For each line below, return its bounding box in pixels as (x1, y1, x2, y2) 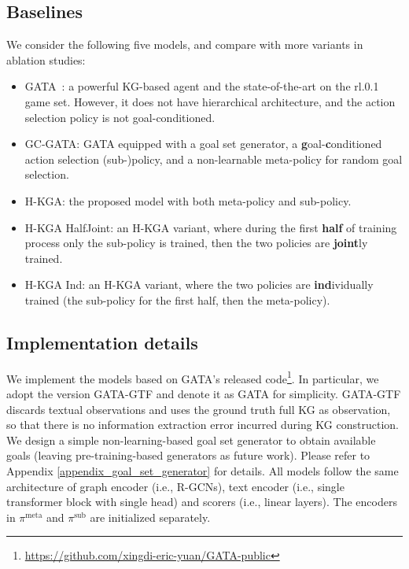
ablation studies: (6, 51, 86, 68)
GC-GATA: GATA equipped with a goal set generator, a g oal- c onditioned (24, 135, 382, 152)
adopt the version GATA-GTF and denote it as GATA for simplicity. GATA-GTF (6, 385, 401, 401)
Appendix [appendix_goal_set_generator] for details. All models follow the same (6, 462, 399, 478)
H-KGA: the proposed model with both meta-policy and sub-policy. (24, 192, 352, 209)
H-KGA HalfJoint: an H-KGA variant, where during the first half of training (24, 219, 397, 235)
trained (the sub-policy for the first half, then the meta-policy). (24, 291, 330, 308)
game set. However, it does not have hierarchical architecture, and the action (24, 93, 396, 109)
